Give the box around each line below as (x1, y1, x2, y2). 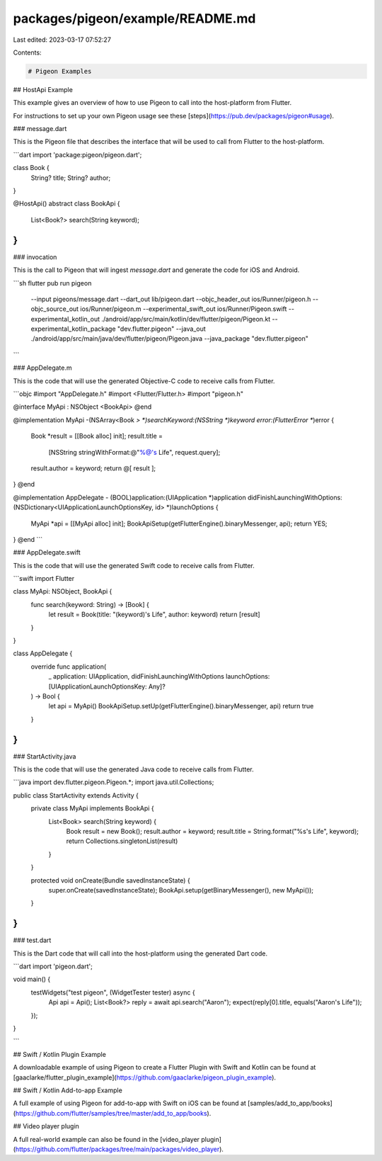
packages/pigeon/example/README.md (13, 11, 256, 26)
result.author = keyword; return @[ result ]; (30, 464, 156, 472)
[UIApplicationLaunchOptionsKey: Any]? (48, 682, 166, 691)
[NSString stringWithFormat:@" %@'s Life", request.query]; (48, 448, 221, 456)
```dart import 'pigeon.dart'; (13, 962, 93, 970)
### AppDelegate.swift (13, 548, 81, 557)
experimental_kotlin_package (30, 324, 116, 333)
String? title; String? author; (30, 174, 111, 182)
